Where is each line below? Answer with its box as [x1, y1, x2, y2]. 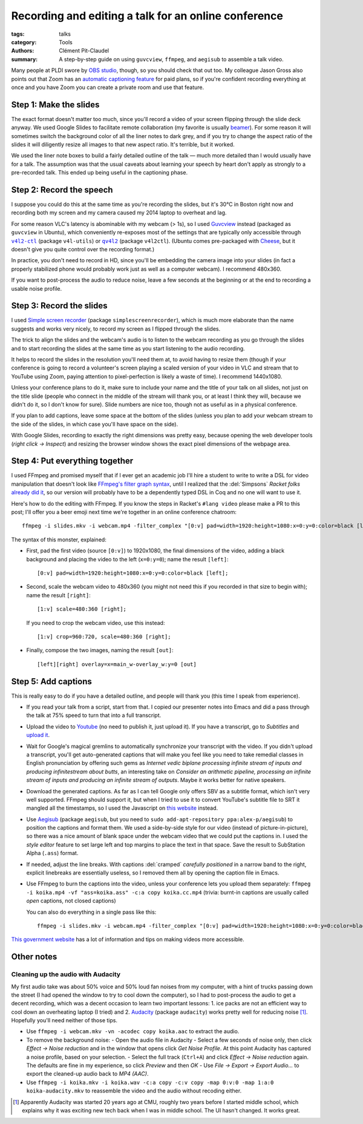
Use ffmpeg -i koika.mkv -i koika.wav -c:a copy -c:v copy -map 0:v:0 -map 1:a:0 [26, 1079, 274, 1086]
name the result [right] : [26, 591, 91, 599]
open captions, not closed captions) [26, 897, 116, 905]
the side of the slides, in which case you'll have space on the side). [11, 420, 178, 428]
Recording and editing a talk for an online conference [11, 9, 284, 22]
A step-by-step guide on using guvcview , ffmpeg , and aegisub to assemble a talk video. [59, 55, 284, 63]
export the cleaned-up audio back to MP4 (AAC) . [26, 1070, 149, 1077]
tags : [11, 30, 25, 38]
